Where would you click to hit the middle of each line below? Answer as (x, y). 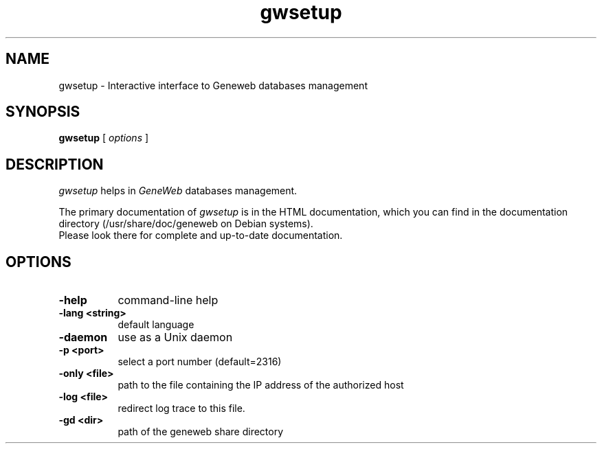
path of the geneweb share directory (201, 432)
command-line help (168, 300)
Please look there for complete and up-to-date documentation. (201, 235)
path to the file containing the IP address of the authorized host (261, 385)
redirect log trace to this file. (181, 408)
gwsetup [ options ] (104, 138)
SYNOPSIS (43, 112)
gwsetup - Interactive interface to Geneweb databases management (213, 85)
